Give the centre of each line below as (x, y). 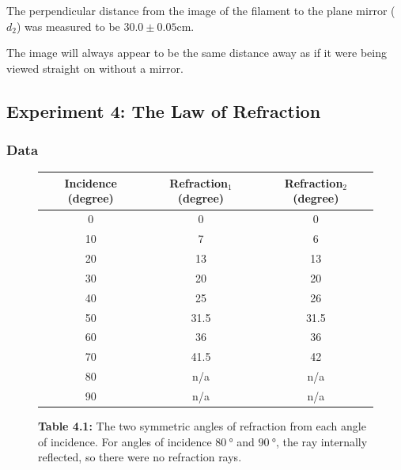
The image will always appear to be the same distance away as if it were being (197, 53)
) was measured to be (68, 26)
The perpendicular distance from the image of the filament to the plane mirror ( (201, 10)
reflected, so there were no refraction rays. (140, 457)
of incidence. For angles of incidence (125, 441)
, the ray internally (322, 441)
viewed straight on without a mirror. (95, 68)
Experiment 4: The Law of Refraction (164, 110)
